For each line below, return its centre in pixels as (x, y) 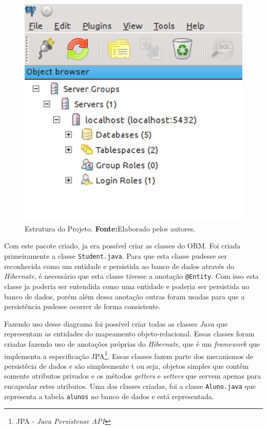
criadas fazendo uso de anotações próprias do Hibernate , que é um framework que (132, 343)
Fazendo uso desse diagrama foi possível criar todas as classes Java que (116, 323)
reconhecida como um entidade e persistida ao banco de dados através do (119, 266)
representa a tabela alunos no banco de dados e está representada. (109, 396)
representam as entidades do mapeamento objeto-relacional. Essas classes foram (129, 334)
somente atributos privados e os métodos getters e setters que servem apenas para (133, 376)
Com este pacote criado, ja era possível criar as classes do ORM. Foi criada (122, 246)
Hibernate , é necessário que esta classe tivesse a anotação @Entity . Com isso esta (131, 276)
